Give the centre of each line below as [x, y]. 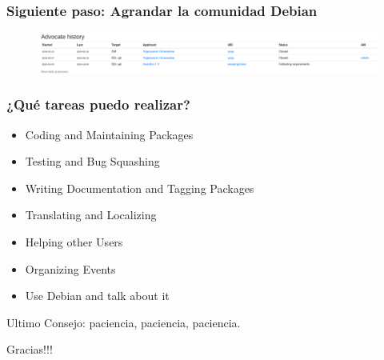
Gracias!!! [30, 349]
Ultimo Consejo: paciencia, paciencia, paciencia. [124, 322]
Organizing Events [70, 268]
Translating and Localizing [91, 215]
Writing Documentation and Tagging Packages [140, 188]
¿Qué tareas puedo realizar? [98, 104]
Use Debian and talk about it [97, 296]
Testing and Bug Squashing [92, 161]
